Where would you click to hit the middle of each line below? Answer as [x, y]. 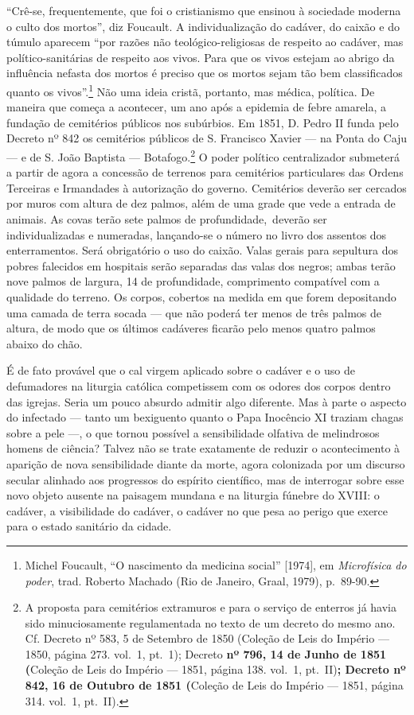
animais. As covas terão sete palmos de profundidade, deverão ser [167, 219]
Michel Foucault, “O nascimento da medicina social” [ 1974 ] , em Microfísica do [216, 564]
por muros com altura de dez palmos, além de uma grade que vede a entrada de [201, 203]
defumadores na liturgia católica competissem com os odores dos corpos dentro [199, 385]
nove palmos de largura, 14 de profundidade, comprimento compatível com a [193, 281]
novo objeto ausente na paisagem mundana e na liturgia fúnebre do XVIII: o [193, 495]
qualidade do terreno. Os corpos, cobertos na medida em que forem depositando [201, 297]
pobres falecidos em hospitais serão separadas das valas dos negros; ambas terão [201, 265]
